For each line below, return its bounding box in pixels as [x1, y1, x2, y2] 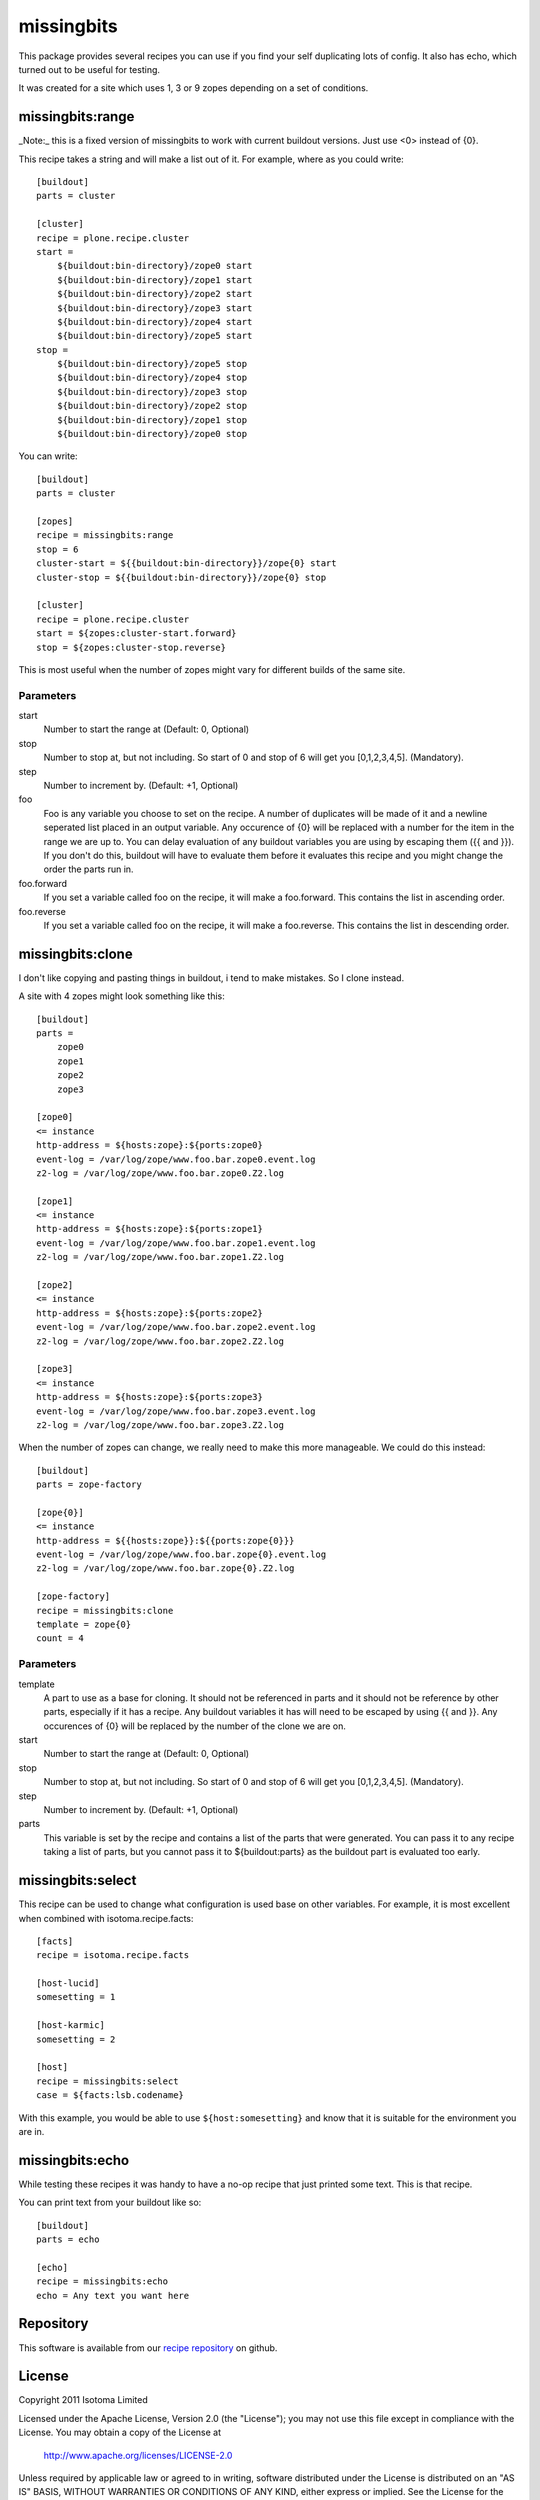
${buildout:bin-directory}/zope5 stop [56, 358, 248, 370]
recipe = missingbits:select [36, 2075, 179, 2087]
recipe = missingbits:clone [36, 1605, 174, 1616]
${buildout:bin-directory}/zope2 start [56, 288, 253, 300]
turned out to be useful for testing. [18, 63, 160, 75]
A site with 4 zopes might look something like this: [18, 990, 225, 1002]
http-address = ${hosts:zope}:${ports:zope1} [36, 1223, 264, 1235]
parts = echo [36, 2234, 100, 2245]
